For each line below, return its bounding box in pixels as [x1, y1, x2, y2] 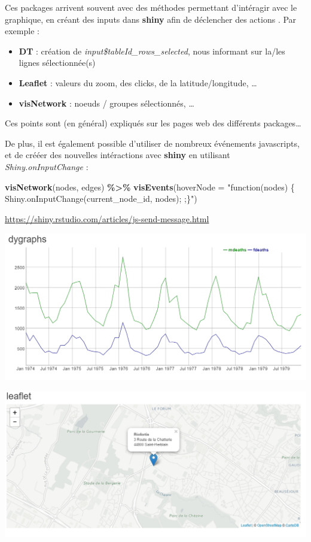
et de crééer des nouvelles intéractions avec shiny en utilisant [5, 149, 230, 161]
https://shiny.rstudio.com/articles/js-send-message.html [5, 212, 209, 225]
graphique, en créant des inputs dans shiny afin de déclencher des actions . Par [5, 13, 297, 25]
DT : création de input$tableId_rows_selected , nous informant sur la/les [19, 44, 285, 57]
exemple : [5, 25, 39, 37]
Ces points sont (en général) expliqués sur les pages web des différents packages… [5, 117, 301, 129]
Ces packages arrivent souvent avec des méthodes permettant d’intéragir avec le [5, 1, 297, 13]
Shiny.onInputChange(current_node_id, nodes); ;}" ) [5, 192, 197, 205]
